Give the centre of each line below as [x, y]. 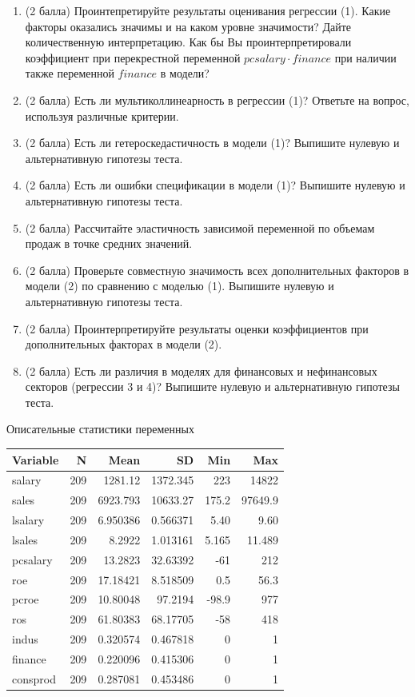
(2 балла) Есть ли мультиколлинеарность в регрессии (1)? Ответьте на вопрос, [217, 100]
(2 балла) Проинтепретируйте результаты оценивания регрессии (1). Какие [208, 10]
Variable [36, 459]
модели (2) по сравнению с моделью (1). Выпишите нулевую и [180, 286]
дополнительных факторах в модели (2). [124, 344]
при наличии [365, 57]
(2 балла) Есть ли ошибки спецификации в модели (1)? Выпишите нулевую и [215, 185]
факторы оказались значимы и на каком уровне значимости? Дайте [188, 26]
